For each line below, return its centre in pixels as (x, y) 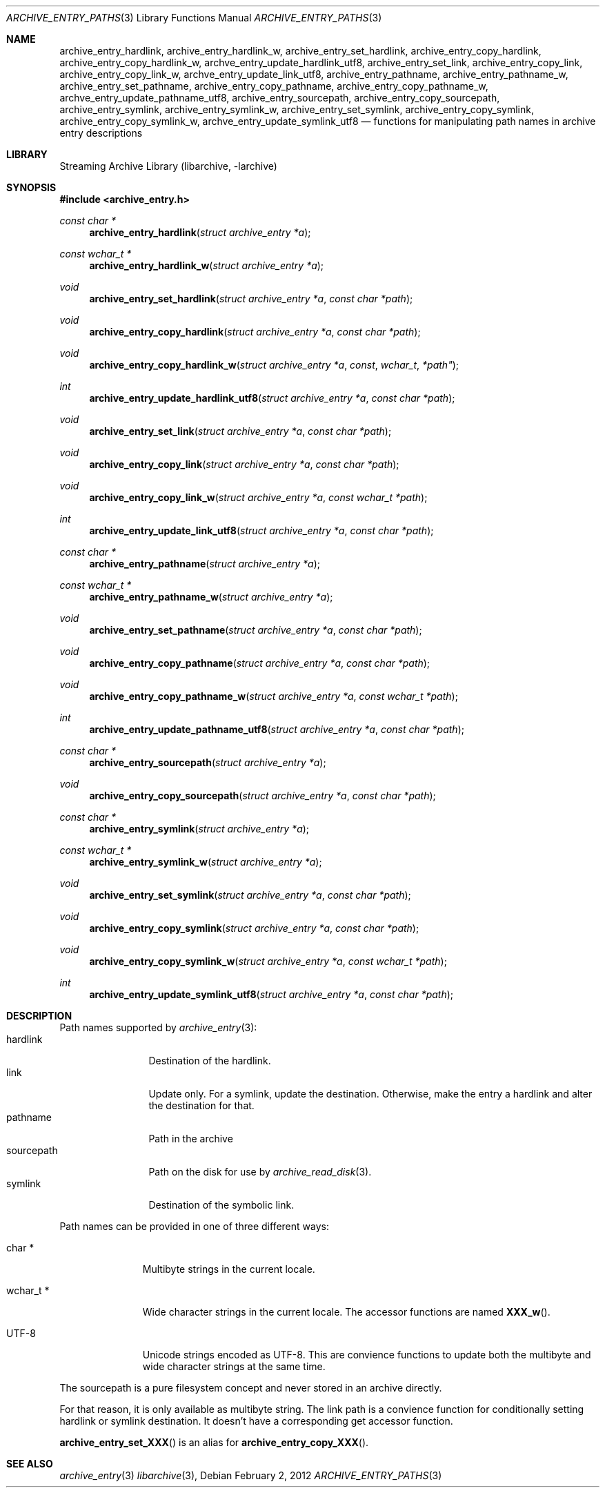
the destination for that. (201, 1105)
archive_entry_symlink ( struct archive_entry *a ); (199, 829)
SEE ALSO (30, 1464)
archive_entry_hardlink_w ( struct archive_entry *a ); (207, 265)
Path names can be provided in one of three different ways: (194, 1226)
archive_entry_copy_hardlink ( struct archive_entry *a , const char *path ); (255, 332)
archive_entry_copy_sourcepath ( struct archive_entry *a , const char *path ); (262, 796)
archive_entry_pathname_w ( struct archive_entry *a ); (211, 597)
